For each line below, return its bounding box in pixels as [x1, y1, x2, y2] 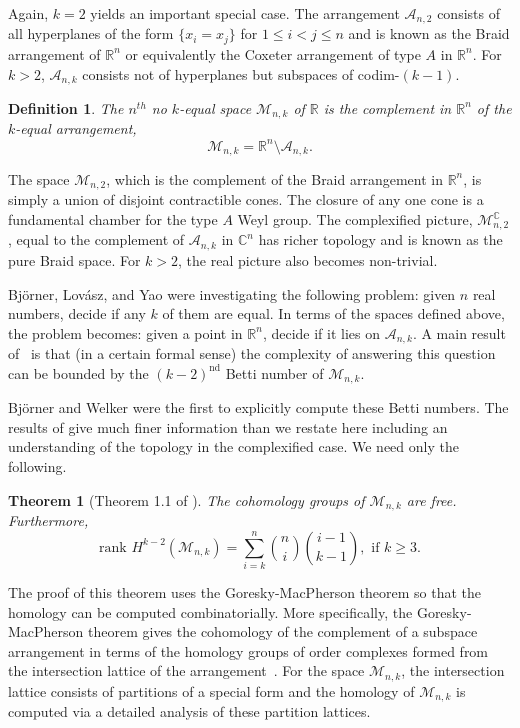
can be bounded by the [8, 362, 149, 383]
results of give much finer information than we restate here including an [8, 416, 448, 437]
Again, [8, 3, 49, 23]
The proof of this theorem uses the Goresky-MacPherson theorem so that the [8, 581, 482, 602]
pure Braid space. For [8, 249, 141, 270]
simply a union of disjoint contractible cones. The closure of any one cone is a [8, 189, 484, 210]
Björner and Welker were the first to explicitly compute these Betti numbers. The [8, 397, 509, 418]
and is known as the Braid [348, 23, 510, 44]
